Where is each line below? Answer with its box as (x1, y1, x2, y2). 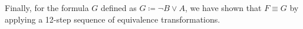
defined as (100, 2, 137, 13)
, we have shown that (185, 2, 262, 13)
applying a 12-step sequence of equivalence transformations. (5, 13, 220, 25)
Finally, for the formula (5, 2, 89, 13)
